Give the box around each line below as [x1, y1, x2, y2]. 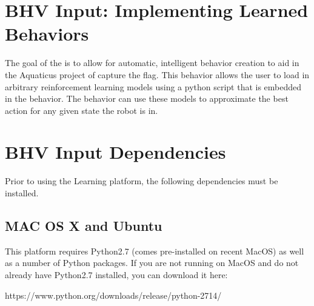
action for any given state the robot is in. [5, 104, 158, 116]
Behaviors [5, 21, 89, 46]
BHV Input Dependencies [5, 139, 226, 164]
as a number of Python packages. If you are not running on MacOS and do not [5, 256, 299, 269]
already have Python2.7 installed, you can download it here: [5, 268, 228, 281]
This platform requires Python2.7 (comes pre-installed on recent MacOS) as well [5, 244, 304, 257]
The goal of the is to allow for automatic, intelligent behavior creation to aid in [5, 56, 299, 69]
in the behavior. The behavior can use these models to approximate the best [5, 92, 289, 105]
